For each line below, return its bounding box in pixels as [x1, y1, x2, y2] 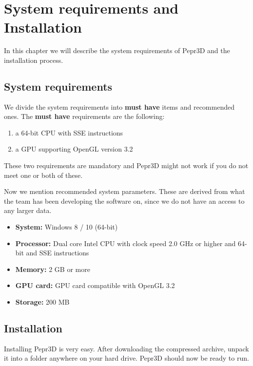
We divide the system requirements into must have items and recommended [4, 101, 234, 112]
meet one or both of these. [4, 170, 83, 180]
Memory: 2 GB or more [15, 264, 90, 274]
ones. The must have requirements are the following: [4, 111, 165, 121]
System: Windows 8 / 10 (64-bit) [15, 222, 118, 232]
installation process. [4, 55, 63, 65]
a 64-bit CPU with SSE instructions [15, 127, 123, 137]
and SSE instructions [26, 248, 89, 258]
